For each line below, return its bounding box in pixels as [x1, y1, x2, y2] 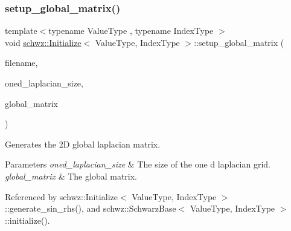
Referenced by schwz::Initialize [5, 190, 118, 203]
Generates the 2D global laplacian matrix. [5, 137, 161, 150]
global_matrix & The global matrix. [5, 169, 137, 182]
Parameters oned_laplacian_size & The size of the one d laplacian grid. [5, 158, 270, 171]
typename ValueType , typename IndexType [48, 24, 214, 37]
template [5, 24, 37, 37]
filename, [5, 56, 38, 69]
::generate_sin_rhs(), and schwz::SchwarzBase [5, 202, 176, 215]
